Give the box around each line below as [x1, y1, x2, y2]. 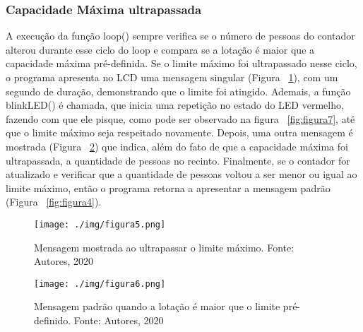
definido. [34, 313, 71, 328]
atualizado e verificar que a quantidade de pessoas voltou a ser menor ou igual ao [6, 167, 357, 182]
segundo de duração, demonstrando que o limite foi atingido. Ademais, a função [6, 83, 351, 98]
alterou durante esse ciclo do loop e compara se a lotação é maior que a [6, 42, 315, 57]
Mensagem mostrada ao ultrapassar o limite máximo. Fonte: [34, 239, 294, 254]
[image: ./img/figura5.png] [34, 219, 166, 230]
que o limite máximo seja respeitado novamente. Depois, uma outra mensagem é [6, 125, 353, 140]
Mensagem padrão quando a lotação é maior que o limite [34, 299, 280, 314]
